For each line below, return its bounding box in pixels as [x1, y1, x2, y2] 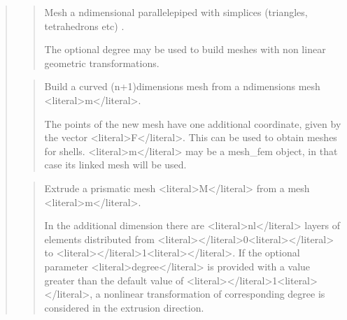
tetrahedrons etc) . [44, 18, 125, 33]
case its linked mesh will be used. [44, 157, 187, 172]
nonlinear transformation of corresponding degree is [104, 286, 325, 301]
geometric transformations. [44, 55, 160, 70]
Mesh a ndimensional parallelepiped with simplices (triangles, [44, 5, 308, 19]
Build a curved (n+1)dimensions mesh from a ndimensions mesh [44, 79, 320, 94]
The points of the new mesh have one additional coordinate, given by [44, 116, 341, 131]
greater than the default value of [44, 272, 184, 287]
